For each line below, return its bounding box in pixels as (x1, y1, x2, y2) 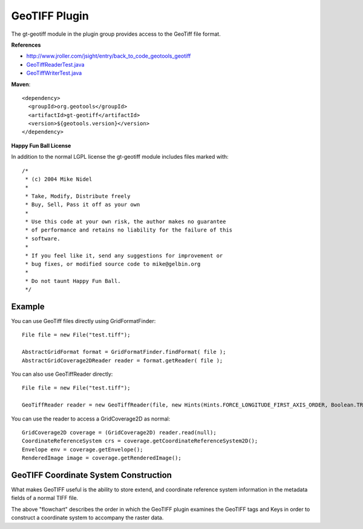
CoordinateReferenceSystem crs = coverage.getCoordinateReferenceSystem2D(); (22, 438, 258, 445)
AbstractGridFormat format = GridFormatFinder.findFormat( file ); (22, 348, 226, 356)
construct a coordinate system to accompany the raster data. (11, 514, 164, 521)
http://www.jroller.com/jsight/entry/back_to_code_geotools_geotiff (26, 52, 191, 60)
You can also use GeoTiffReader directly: (11, 370, 113, 378)
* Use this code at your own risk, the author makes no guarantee (25, 218, 226, 225)
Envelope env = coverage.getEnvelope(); (22, 446, 143, 453)
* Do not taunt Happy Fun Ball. (25, 278, 121, 284)
